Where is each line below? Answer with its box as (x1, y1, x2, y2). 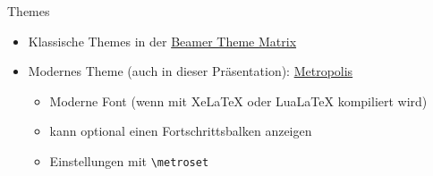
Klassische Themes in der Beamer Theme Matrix (28, 31, 297, 50)
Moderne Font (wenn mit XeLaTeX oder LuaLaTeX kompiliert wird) (49, 91, 428, 110)
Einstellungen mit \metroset (49, 151, 209, 170)
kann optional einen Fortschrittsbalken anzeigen (49, 122, 312, 140)
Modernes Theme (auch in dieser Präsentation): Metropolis (28, 62, 353, 80)
